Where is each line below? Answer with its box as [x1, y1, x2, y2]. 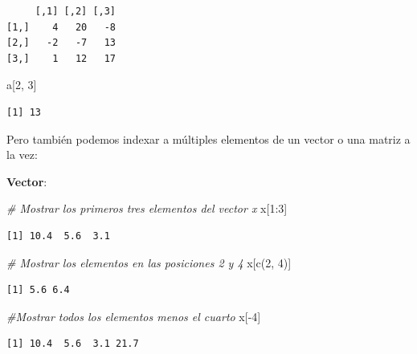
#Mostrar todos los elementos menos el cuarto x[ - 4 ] [6, 307, 261, 324]
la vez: [6, 146, 38, 163]
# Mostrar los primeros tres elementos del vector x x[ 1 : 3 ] [6, 200, 288, 217]
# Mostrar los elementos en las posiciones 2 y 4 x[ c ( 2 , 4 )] [6, 254, 292, 271]
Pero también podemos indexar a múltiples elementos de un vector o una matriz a [6, 130, 411, 147]
